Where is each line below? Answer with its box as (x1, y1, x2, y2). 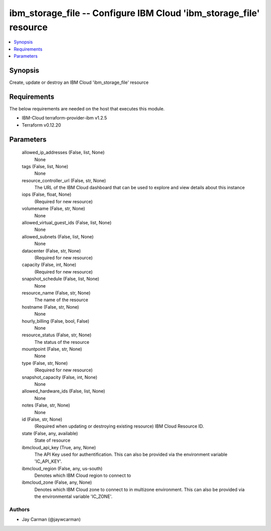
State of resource (34, 437, 71, 444)
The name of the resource (34, 297, 88, 303)
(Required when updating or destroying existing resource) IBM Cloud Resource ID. (34, 423, 204, 429)
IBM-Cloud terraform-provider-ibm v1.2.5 (22, 115, 107, 121)
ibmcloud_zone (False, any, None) (22, 479, 92, 485)
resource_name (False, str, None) (22, 290, 91, 296)
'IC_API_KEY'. (34, 458, 62, 464)
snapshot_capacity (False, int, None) (22, 374, 98, 380)
